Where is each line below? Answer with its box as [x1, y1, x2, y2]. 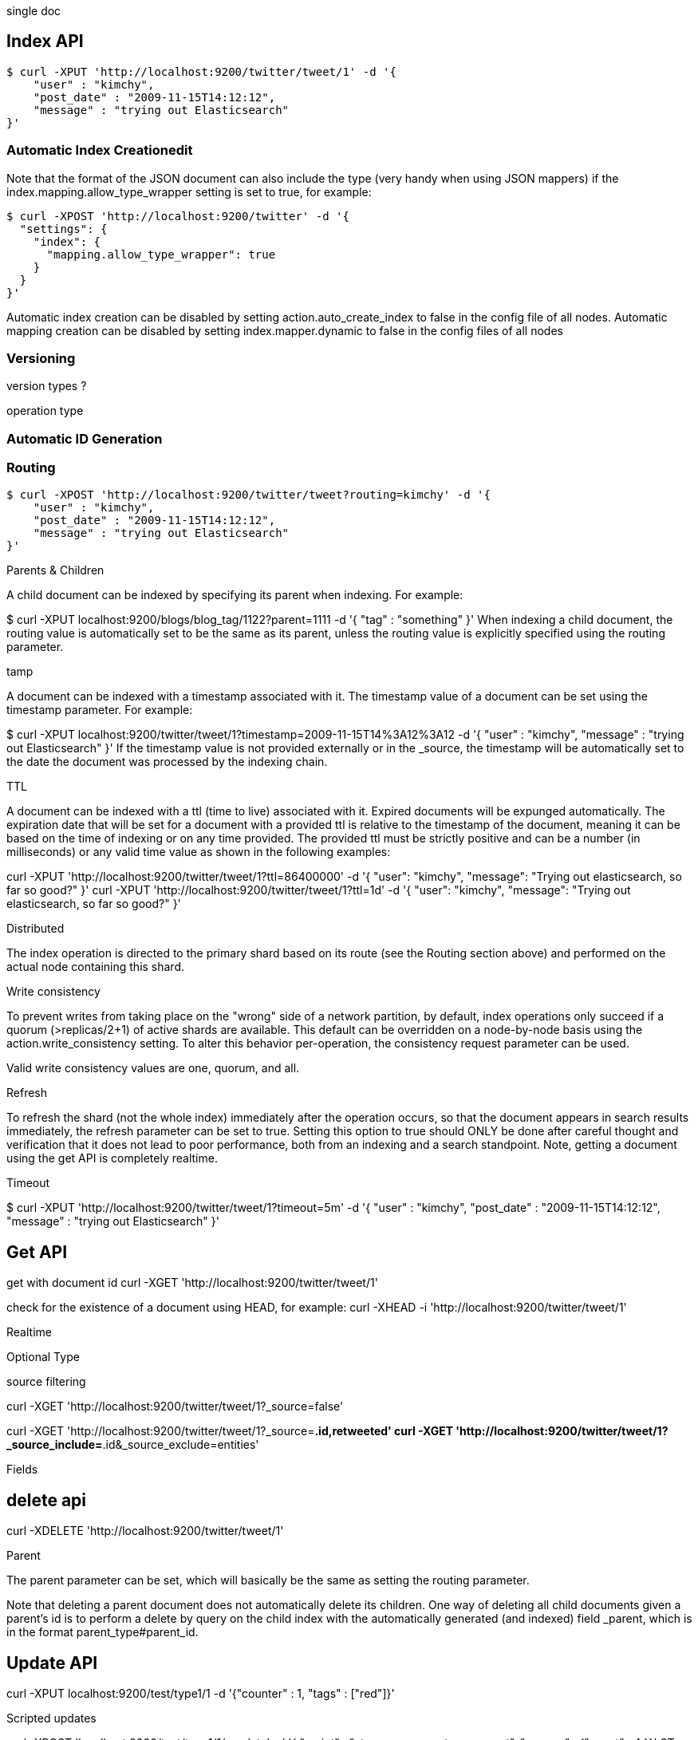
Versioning [6, 349, 76, 366]
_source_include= [6, 1438, 103, 1452]
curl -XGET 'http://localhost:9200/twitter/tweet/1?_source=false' [6, 1399, 344, 1414]
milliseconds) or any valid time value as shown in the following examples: [6, 845, 391, 859]
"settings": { [19, 222, 108, 235]
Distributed [6, 921, 65, 936]
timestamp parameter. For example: [6, 703, 193, 717]
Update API [6, 1652, 98, 1673]
